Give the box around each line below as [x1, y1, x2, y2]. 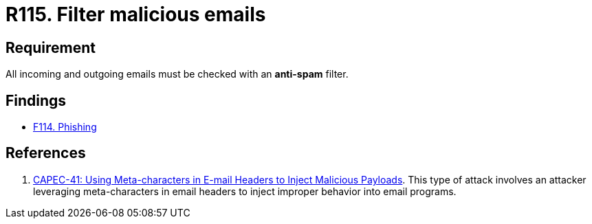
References [6, 144, 86, 162]
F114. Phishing [33, 121, 97, 133]
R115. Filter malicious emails [6, 3, 266, 26]
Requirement [6, 38, 96, 56]
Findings [6, 91, 67, 109]
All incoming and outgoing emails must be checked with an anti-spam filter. [6, 68, 349, 80]
